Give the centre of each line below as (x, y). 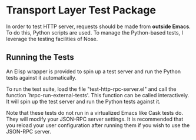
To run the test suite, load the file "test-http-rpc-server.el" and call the (91, 89)
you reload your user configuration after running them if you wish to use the (98, 125)
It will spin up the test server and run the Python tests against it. (83, 101)
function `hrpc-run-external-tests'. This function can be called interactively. (98, 95)
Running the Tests (40, 57)
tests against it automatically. (41, 77)
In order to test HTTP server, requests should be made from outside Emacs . (99, 26)
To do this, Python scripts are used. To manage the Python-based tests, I (95, 32)
